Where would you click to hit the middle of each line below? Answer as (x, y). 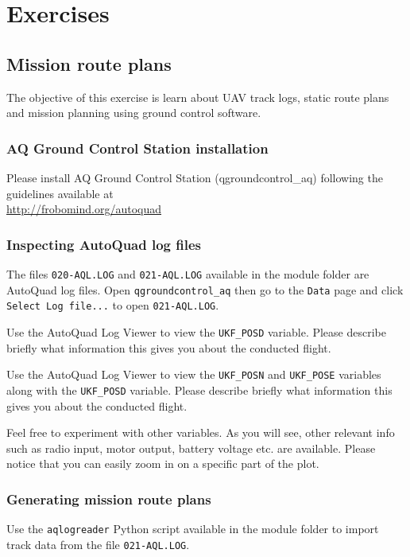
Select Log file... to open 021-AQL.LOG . (113, 305)
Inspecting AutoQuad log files (104, 244)
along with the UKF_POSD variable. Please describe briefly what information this (199, 390)
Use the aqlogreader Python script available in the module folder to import (193, 529)
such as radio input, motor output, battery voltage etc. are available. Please (191, 448)
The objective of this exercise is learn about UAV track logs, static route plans (198, 97)
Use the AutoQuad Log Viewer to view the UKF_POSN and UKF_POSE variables (194, 374)
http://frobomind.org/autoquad (84, 209)
